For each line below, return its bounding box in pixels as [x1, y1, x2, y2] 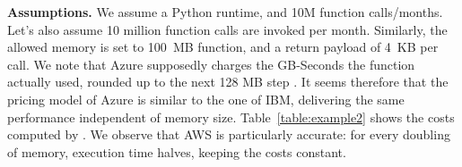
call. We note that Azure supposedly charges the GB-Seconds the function [7, 54, 415, 73]
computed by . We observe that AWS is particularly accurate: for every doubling [7, 125, 450, 144]
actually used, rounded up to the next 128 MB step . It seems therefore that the [7, 72, 449, 91]
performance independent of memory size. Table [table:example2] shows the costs [7, 107, 455, 126]
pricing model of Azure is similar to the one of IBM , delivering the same [7, 89, 405, 108]
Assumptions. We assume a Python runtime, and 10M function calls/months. [7, 3, 443, 21]
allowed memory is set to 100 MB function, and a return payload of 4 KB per [7, 38, 439, 56]
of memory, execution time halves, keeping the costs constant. [7, 142, 346, 161]
